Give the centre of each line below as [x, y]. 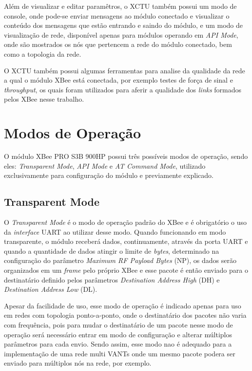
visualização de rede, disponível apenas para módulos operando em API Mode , [121, 34]
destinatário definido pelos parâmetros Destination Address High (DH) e [112, 279]
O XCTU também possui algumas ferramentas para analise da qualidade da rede [125, 70]
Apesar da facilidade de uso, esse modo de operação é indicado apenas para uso [123, 305]
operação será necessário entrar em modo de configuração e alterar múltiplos [118, 334]
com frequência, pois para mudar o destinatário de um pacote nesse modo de [118, 324]
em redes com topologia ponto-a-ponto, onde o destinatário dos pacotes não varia [125, 315]
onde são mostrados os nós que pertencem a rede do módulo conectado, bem [118, 44]
